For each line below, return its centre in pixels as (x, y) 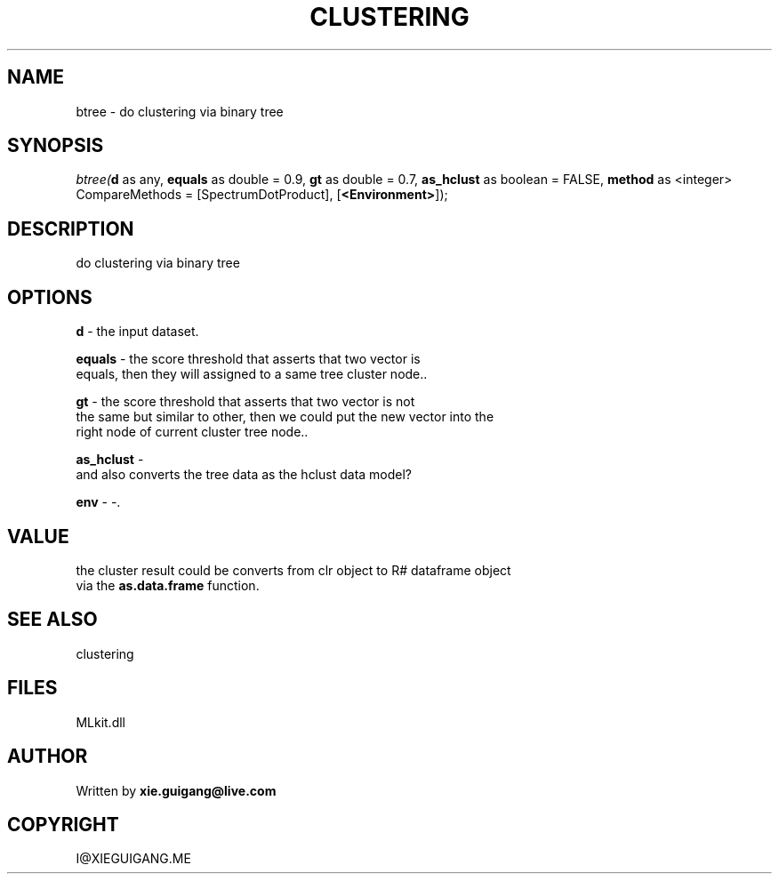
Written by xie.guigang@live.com (176, 790)
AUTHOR (48, 757)
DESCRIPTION (71, 228)
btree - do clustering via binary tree (180, 111)
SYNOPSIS (56, 146)
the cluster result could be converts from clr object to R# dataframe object (293, 570)
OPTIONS (50, 297)
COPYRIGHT (63, 824)
